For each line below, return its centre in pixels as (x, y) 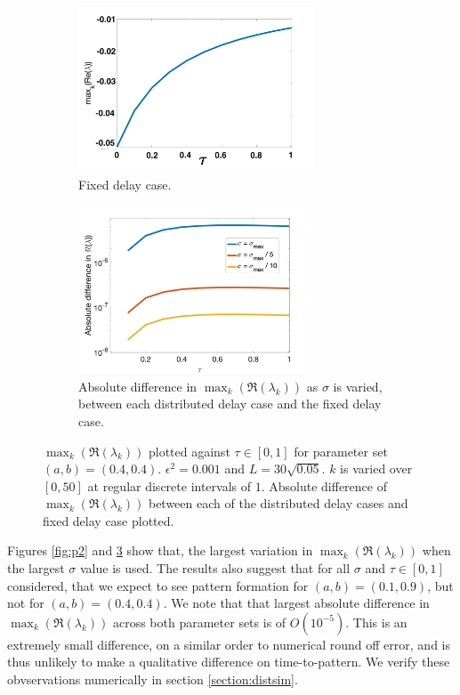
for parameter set (341, 451)
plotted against (189, 451)
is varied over (376, 469)
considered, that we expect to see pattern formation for (158, 585)
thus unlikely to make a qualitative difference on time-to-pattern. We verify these (229, 662)
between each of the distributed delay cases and (278, 503)
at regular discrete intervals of (169, 485)
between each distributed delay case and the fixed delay (230, 404)
